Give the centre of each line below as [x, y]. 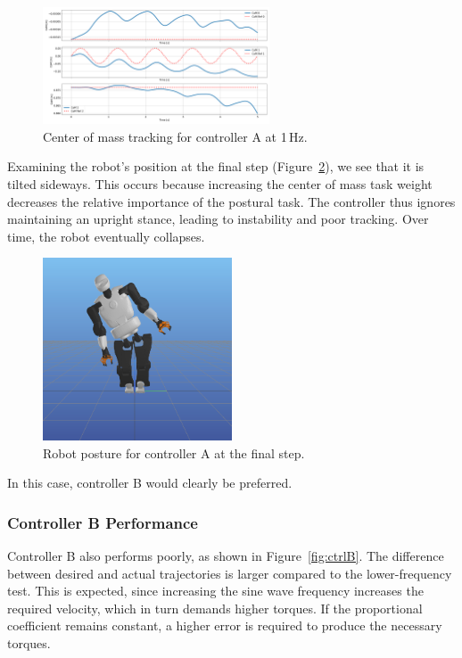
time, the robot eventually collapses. [106, 236]
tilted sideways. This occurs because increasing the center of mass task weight [220, 183]
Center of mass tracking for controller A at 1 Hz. [175, 136]
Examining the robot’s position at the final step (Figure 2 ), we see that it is [216, 166]
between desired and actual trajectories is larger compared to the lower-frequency [230, 573]
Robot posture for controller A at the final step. [174, 452]
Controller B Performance [103, 522]
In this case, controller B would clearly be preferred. [150, 483]
